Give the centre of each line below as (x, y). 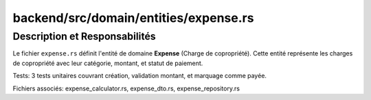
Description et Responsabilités (84, 36)
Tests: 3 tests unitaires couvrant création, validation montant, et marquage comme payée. (140, 76)
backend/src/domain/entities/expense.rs (133, 18)
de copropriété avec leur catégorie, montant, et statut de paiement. (108, 63)
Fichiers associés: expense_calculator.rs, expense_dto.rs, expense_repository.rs (126, 88)
